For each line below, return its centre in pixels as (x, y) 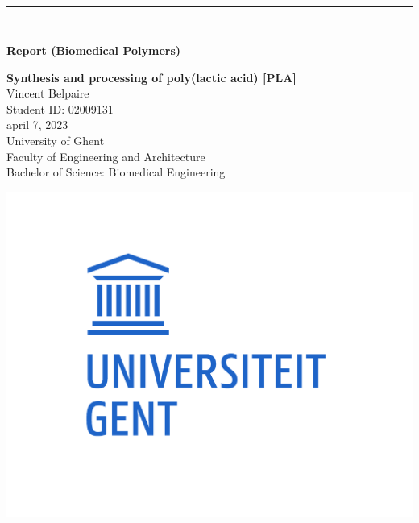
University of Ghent (56, 140)
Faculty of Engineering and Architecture (106, 156)
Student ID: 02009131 (60, 108)
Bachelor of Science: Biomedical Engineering (116, 172)
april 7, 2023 (37, 125)
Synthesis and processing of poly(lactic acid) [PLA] (151, 77)
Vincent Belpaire (48, 93)
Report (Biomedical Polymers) (94, 50)
